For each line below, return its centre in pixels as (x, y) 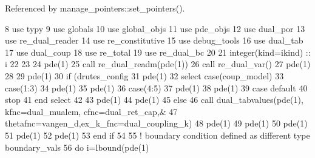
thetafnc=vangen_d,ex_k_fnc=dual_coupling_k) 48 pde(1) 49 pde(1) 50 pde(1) (156, 123)
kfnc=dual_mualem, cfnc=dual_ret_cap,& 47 (91, 111)
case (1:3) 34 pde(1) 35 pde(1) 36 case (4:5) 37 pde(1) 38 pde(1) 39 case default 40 (156, 87)
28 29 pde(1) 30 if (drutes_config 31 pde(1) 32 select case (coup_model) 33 (144, 75)
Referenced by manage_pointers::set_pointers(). (95, 8)
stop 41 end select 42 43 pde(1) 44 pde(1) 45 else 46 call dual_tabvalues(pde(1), (154, 100)
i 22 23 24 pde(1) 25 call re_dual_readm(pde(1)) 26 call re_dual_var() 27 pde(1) (158, 64)
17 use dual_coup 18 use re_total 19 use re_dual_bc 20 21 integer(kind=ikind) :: (158, 52)
